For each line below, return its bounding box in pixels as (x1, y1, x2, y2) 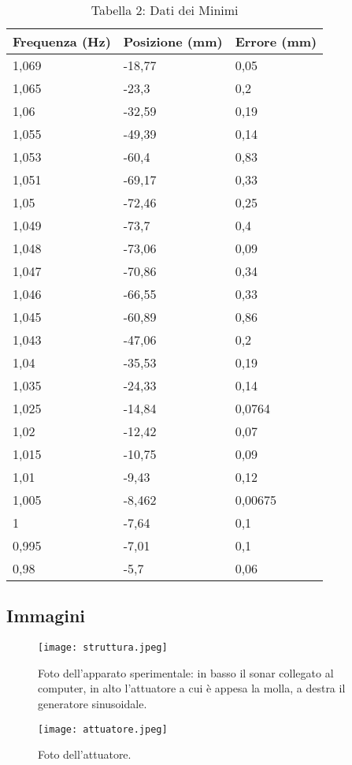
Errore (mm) (235, 32, 317, 50)
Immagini (6, 603, 86, 628)
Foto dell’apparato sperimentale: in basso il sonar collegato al (38, 664, 334, 681)
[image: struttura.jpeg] (38, 642, 168, 654)
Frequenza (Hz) (13, 32, 111, 50)
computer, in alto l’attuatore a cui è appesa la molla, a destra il (38, 680, 346, 696)
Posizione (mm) (123, 32, 223, 50)
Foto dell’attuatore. (38, 746, 132, 763)
